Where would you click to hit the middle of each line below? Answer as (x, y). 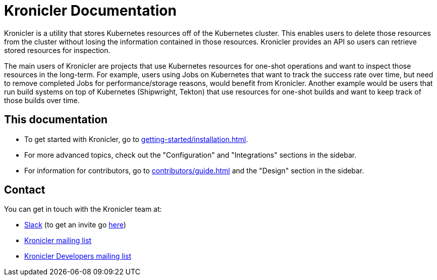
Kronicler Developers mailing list (78, 256)
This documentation (56, 120)
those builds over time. (42, 100)
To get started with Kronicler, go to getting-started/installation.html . (136, 139)
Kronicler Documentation (90, 11)
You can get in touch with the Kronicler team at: (83, 209)
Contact (25, 190)
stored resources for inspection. (57, 50)
